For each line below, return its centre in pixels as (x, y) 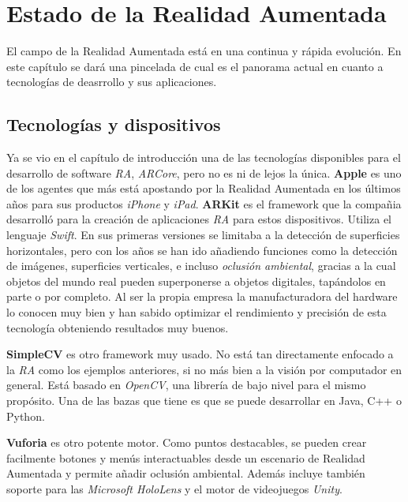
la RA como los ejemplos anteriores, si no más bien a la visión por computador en (204, 369)
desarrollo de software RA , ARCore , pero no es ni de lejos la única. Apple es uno (204, 172)
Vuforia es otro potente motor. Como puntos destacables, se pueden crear (187, 442)
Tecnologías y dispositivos (114, 124)
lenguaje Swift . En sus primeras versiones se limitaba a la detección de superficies (203, 235)
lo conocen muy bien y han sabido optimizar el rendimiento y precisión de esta (197, 312)
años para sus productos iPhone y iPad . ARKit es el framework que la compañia (204, 203)
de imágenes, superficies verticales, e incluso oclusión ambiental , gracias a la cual (201, 266)
